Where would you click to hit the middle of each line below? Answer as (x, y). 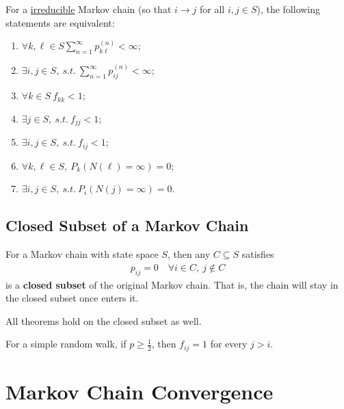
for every (229, 344)
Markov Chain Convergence (140, 391)
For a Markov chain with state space (82, 254)
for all (212, 9)
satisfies (258, 254)
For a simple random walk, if (66, 344)
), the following (289, 9)
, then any (189, 254)
